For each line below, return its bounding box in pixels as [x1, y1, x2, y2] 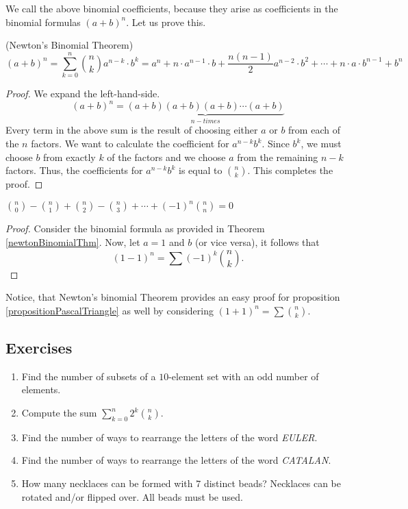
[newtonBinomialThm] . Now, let [5, 234, 140, 249]
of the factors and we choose [107, 149, 226, 164]
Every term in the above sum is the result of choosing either [5, 123, 258, 137]
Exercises [5, 337, 73, 358]
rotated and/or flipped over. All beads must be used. [21, 489, 243, 504]
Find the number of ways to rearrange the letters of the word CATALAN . [21, 453, 331, 467]
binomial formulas [5, 14, 81, 29]
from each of [288, 123, 340, 137]
